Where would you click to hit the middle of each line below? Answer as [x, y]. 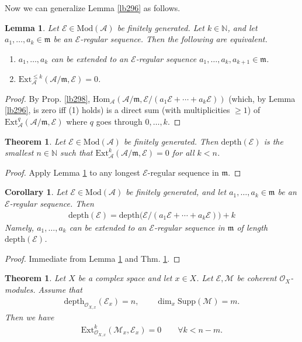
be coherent [257, 278]
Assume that [60, 289]
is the [273, 141]
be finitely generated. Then [171, 141]
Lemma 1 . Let [32, 27]
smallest [19, 153]
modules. [20, 289]
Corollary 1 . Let [36, 192]
